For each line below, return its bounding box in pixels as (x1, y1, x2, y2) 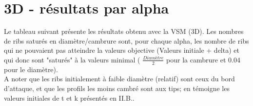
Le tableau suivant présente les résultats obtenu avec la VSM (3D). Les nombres (4, 26, 244, 36)
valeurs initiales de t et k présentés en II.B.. (4, 92, 135, 103)
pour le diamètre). (4, 64, 58, 74)
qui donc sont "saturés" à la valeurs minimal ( (4, 54, 140, 64)
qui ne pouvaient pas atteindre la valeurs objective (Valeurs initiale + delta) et (4, 45, 239, 55)
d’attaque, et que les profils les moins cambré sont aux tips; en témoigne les (4, 83, 230, 93)
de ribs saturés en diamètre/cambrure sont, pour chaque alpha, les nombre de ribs (4, 35, 249, 45)
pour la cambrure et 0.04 (166, 54, 240, 64)
